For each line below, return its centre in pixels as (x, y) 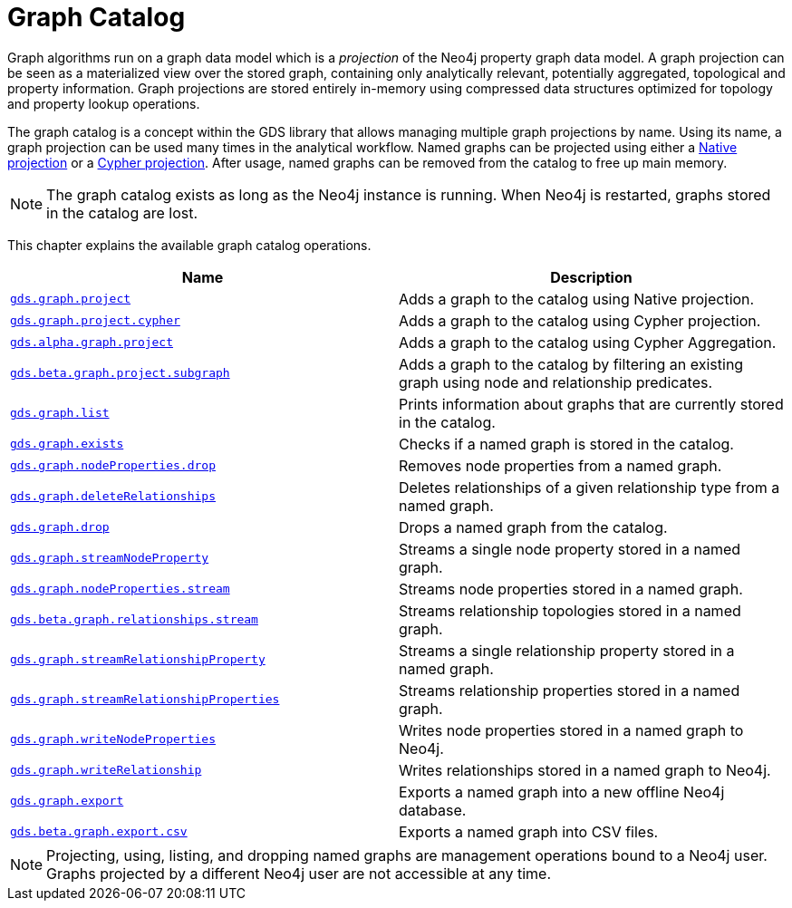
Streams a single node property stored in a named (570, 549)
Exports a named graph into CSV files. (529, 831)
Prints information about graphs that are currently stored (591, 404)
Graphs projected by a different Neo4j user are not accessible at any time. (299, 873)
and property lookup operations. (104, 103)
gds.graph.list (60, 413)
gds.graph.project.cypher (95, 321)
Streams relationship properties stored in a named (570, 690)
